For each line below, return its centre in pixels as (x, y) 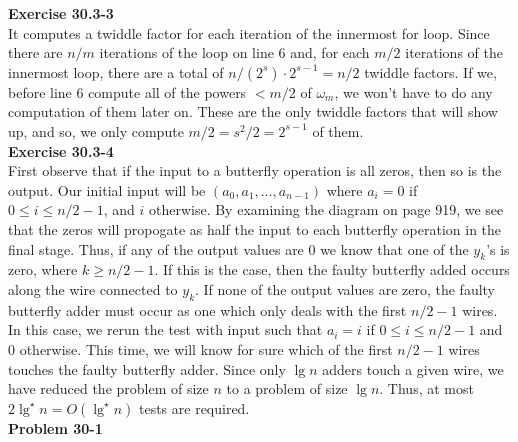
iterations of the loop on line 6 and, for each (234, 52)
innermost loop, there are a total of (116, 71)
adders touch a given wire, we (413, 368)
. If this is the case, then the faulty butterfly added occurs (332, 269)
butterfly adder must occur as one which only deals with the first (207, 309)
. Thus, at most (426, 388)
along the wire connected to (93, 288)
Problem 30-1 (55, 427)
